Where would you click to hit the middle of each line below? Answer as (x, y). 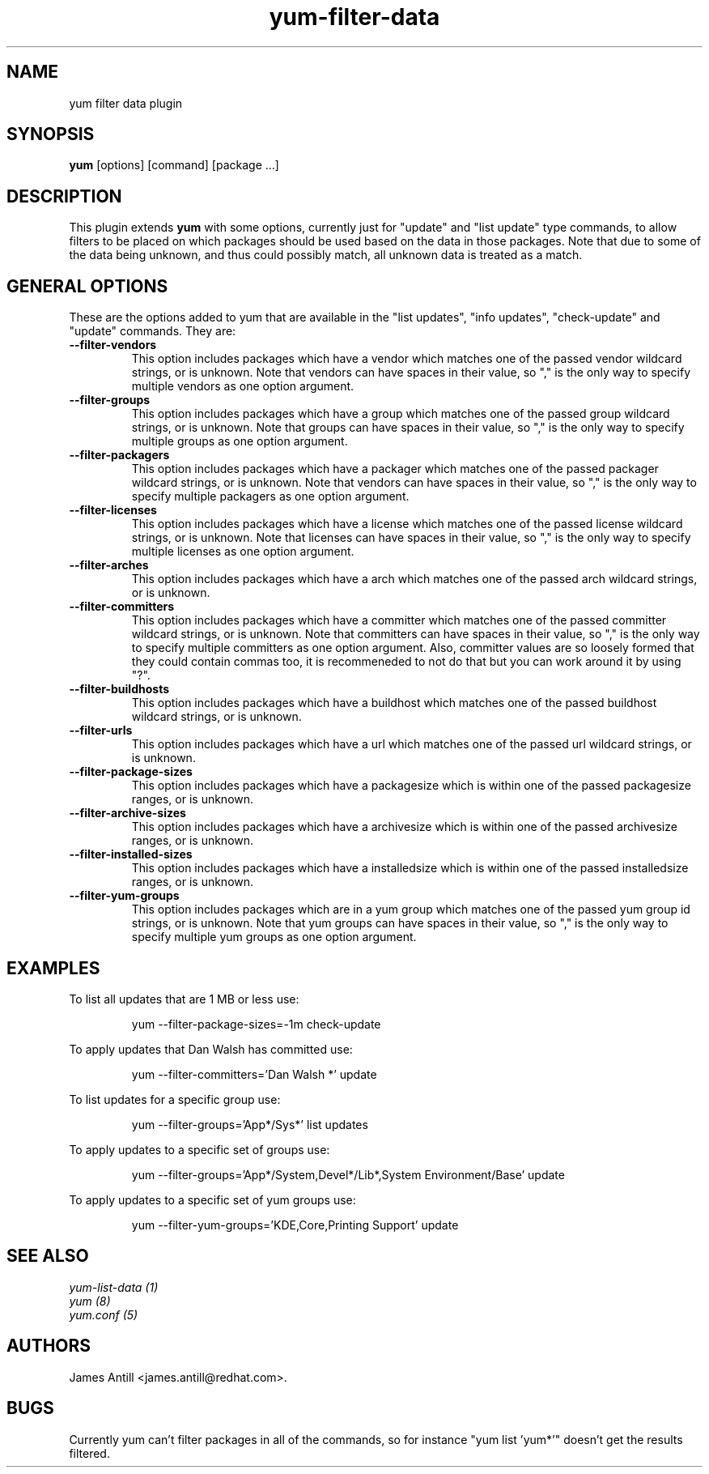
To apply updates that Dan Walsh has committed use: (211, 1049)
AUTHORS (49, 1346)
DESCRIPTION (64, 196)
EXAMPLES (53, 968)
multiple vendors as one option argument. (243, 386)
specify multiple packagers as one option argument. (270, 496)
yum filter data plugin (126, 103)
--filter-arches (109, 565)
